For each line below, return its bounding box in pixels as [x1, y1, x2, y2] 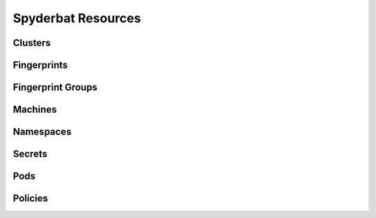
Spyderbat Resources [13, 10, 141, 26]
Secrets [13, 148, 48, 160]
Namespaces [13, 126, 72, 138]
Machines [13, 104, 57, 116]
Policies [13, 192, 49, 205]
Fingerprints [13, 59, 68, 71]
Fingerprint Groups [13, 81, 97, 93]
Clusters [13, 37, 52, 49]
